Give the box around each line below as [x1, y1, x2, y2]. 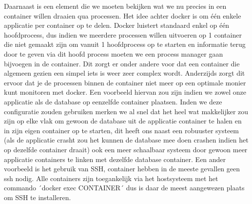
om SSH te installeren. [4, 192, 71, 202]
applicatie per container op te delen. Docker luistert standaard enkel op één [4, 20, 230, 30]
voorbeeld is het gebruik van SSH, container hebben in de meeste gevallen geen [4, 163, 240, 174]
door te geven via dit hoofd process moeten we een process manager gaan [4, 48, 223, 59]
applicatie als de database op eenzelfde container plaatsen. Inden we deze [4, 96, 222, 106]
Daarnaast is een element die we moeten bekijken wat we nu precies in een [4, 1, 227, 11]
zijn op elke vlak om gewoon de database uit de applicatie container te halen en [4, 116, 242, 126]
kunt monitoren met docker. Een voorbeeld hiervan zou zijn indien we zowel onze [4, 87, 246, 97]
